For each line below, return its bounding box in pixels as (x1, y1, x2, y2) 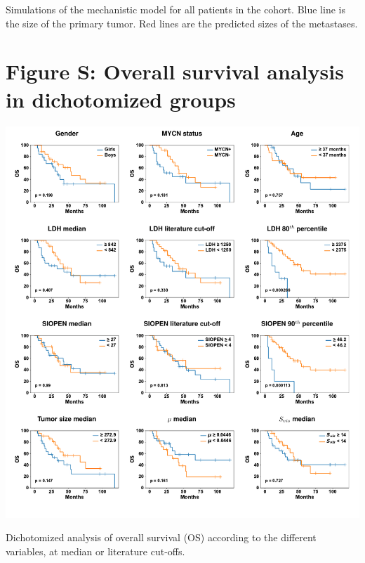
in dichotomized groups (6, 84, 236, 113)
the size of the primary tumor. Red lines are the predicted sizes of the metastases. (6, 15, 358, 30)
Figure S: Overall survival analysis (6, 57, 344, 86)
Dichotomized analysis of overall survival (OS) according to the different (6, 530, 317, 545)
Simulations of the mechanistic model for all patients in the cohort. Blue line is (6, 2, 345, 16)
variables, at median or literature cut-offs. (6, 544, 185, 559)
